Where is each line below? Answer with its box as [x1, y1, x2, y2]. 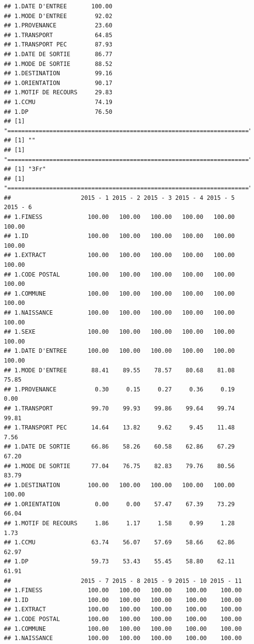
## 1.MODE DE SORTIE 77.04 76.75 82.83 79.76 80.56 [4, 462, 235, 470]
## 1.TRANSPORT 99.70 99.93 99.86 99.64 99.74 [4, 405, 235, 412]
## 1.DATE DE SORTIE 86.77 [4, 50, 112, 58]
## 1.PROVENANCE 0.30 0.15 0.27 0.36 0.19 [4, 386, 235, 393]
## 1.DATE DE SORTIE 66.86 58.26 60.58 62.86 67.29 [4, 443, 235, 451]
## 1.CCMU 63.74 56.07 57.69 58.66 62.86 [4, 539, 235, 546]
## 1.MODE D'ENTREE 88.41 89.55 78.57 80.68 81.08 [4, 366, 235, 374]
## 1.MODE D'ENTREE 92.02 [4, 12, 112, 20]
